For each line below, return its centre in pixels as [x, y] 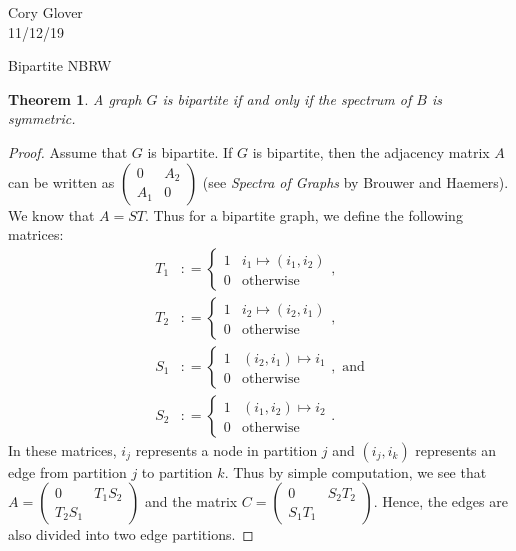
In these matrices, [62, 449]
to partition [177, 471]
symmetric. [42, 118]
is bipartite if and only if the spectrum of [287, 98]
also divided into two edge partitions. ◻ [131, 534]
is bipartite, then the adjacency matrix [371, 151]
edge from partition [67, 471]
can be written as [61, 181]
